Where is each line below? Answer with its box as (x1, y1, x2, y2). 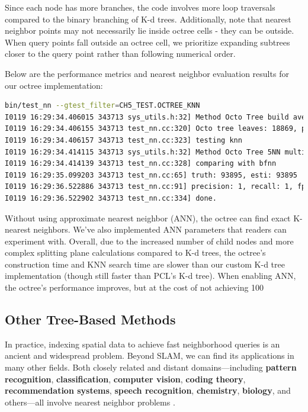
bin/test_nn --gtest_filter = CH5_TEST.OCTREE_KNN (5, 101, 200, 110)
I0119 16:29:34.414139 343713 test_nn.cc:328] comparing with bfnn (5, 159, 277, 168)
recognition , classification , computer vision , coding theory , (5, 372, 246, 385)
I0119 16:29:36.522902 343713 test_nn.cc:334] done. (5, 194, 217, 202)
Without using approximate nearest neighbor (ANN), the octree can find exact (5, 211, 291, 224)
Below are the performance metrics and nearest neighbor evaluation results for (5, 67, 289, 79)
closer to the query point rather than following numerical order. (5, 47, 236, 60)
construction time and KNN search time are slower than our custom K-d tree (5, 257, 285, 270)
